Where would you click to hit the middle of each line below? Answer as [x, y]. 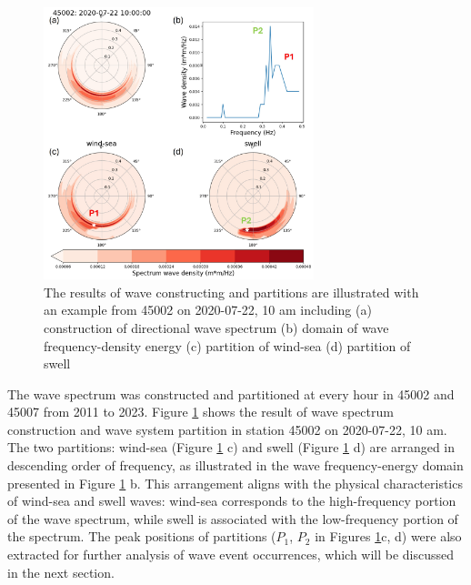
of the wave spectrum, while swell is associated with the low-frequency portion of [233, 518]
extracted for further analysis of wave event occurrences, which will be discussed [231, 555]
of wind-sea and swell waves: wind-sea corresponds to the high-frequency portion [232, 501]
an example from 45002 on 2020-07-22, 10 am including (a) [208, 310]
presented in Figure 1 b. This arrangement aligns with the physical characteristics [235, 483]
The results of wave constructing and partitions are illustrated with [231, 292]
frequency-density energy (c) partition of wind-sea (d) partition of [227, 345]
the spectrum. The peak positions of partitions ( [142, 536]
